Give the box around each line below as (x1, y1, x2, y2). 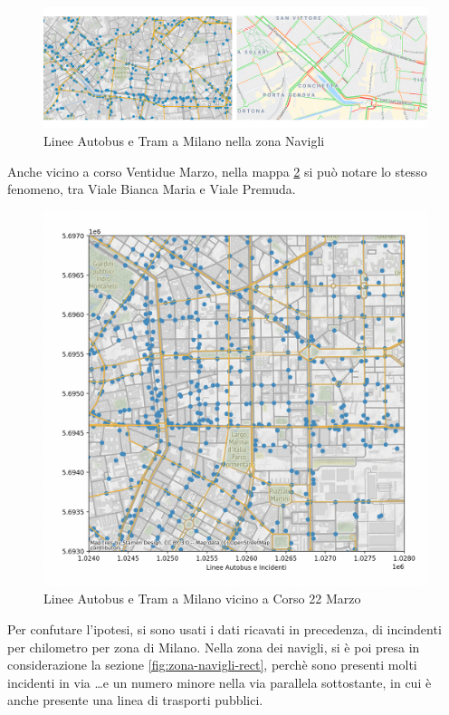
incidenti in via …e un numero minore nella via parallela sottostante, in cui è (7, 672, 432, 691)
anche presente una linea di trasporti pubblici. (7, 691, 263, 710)
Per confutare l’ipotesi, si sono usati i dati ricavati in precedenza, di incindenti (7, 619, 442, 638)
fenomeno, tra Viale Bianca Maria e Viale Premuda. (7, 179, 296, 198)
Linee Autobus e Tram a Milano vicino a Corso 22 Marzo (43, 589, 361, 608)
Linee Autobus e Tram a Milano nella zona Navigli (43, 130, 325, 150)
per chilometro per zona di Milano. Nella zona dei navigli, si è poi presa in (7, 637, 420, 656)
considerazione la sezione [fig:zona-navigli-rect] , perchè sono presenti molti (7, 655, 417, 674)
